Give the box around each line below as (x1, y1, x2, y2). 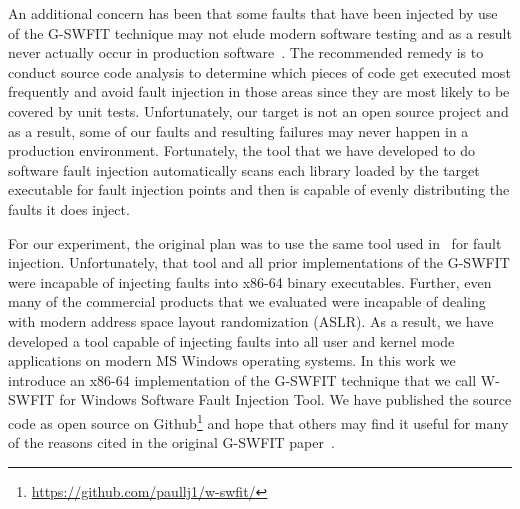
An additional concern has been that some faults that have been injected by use (8, 3, 498, 23)
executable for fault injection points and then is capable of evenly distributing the (8, 179, 510, 200)
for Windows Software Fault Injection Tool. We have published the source (59, 389, 512, 410)
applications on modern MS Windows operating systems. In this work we (8, 350, 456, 371)
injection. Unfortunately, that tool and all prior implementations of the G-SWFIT (8, 252, 510, 273)
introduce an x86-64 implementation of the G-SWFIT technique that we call (8, 369, 477, 390)
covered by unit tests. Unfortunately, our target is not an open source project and (8, 100, 509, 121)
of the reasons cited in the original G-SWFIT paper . (8, 432, 335, 453)
